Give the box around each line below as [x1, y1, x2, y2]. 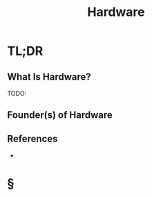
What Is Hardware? [7, 71, 91, 83]
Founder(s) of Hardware [7, 109, 113, 121]
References [7, 132, 58, 144]
